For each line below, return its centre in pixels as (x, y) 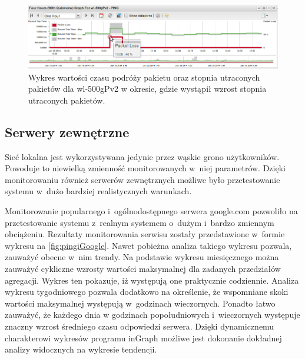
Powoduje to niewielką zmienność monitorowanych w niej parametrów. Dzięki (145, 168)
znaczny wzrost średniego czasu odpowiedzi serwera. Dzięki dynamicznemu (140, 326)
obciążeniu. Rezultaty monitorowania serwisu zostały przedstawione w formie (145, 234)
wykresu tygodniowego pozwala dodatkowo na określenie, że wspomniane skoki (147, 292)
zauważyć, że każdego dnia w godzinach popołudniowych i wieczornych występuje (152, 315)
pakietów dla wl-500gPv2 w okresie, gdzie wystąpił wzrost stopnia (147, 89)
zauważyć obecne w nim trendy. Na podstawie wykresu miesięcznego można (142, 257)
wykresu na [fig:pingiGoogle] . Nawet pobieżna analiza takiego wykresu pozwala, (148, 245)
